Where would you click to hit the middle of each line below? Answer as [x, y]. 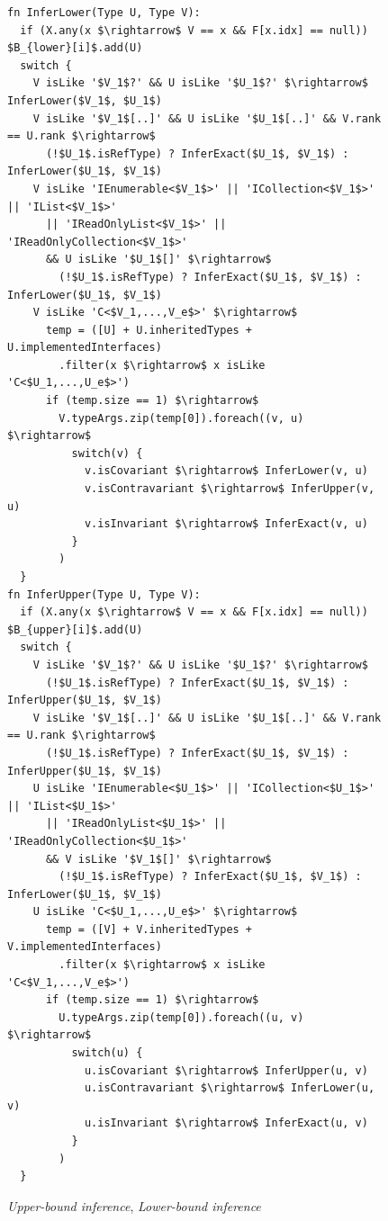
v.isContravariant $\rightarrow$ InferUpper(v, [230, 489]
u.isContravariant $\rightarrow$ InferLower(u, [230, 1088]
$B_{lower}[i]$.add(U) [75, 48]
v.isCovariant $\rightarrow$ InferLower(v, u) [226, 471]
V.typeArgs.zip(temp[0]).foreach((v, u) [181, 418]
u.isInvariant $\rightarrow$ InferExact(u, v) [226, 1123]
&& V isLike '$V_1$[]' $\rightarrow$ [158, 859]
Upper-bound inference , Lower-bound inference [134, 1205]
